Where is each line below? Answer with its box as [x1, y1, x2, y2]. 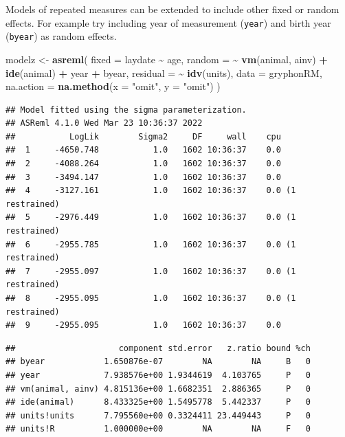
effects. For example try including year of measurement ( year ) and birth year [5, 15, 331, 30]
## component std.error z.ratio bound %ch [5, 343, 311, 353]
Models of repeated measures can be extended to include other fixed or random [5, 2, 340, 16]
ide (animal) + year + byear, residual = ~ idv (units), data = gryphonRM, [5, 65, 322, 80]
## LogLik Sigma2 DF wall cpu [5, 131, 281, 142]
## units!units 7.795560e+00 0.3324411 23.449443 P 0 [5, 410, 311, 421]
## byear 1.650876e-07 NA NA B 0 [5, 357, 311, 367]
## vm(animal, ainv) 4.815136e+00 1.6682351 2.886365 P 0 [5, 383, 311, 394]
